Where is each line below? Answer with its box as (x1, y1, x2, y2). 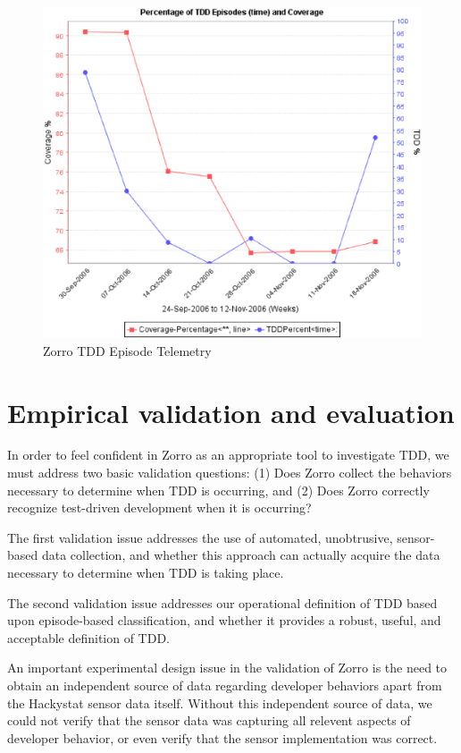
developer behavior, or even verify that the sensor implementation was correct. (7, 728, 438, 747)
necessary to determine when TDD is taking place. (7, 563, 284, 582)
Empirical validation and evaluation (7, 393, 455, 430)
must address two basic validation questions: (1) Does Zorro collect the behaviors (7, 463, 452, 482)
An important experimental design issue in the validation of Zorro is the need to (7, 658, 448, 677)
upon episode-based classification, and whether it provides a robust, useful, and (7, 611, 441, 630)
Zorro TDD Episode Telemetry (43, 341, 212, 360)
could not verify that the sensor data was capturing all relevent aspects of (7, 711, 411, 730)
